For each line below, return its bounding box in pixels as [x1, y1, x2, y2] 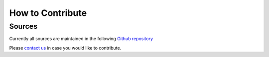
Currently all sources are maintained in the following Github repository [9, 36, 153, 42]
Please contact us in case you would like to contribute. [9, 45, 122, 51]
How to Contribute [9, 7, 87, 18]
